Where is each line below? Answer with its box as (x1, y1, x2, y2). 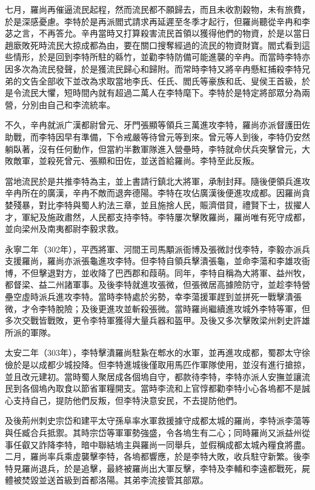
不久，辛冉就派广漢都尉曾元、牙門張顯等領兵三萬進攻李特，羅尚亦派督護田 (5, 118, 302, 131)
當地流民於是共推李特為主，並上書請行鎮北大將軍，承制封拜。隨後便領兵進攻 (5, 174, 310, 187)
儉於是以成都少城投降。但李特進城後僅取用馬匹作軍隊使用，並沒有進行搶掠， (5, 358, 310, 371)
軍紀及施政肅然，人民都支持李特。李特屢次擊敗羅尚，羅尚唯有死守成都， (21, 210, 310, 223)
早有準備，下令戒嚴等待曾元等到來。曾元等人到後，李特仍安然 (64, 130, 310, 143)
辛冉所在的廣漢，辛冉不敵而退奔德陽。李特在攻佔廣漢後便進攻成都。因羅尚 (5, 186, 302, 199)
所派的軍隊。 (5, 325, 56, 338)
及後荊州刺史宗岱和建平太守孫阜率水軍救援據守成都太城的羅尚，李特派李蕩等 (5, 414, 310, 427)
